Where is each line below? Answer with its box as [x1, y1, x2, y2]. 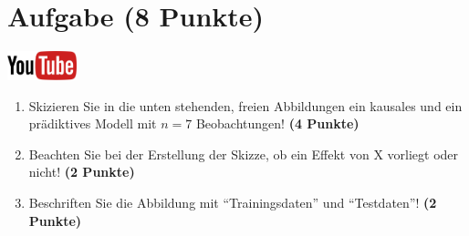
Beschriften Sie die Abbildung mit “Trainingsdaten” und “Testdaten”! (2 [28, 192, 437, 211]
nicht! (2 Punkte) [28, 162, 135, 181]
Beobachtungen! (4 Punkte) [195, 114, 360, 133]
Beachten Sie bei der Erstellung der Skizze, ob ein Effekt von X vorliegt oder [28, 144, 459, 163]
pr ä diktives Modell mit [28, 114, 157, 133]
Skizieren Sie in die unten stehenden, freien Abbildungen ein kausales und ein [28, 96, 463, 115]
